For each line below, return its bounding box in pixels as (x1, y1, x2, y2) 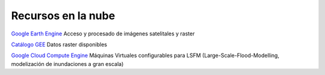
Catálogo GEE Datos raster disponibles (11, 41, 108, 48)
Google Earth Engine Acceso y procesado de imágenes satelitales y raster (11, 30, 195, 37)
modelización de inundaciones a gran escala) (11, 60, 124, 67)
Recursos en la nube (11, 9, 116, 22)
